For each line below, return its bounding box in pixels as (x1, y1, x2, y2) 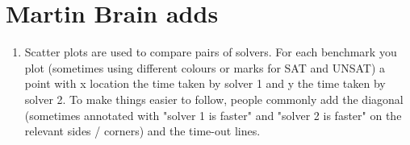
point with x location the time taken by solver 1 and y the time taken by (24, 75, 386, 92)
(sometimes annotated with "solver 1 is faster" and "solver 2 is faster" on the (24, 106, 402, 123)
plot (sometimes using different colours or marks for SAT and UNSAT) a (24, 59, 386, 76)
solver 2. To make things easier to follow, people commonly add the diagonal (24, 90, 404, 107)
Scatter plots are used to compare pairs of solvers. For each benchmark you (24, 43, 397, 60)
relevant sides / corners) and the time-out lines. (24, 122, 261, 139)
